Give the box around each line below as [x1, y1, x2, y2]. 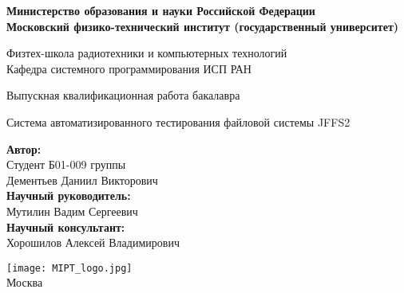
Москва [6, 274, 43, 291]
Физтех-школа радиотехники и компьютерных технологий [6, 45, 287, 61]
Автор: [6, 140, 42, 157]
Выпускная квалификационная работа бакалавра [6, 87, 240, 104]
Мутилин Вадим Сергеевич [6, 202, 138, 219]
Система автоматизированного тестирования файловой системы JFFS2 [6, 113, 351, 130]
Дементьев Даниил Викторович [6, 171, 158, 188]
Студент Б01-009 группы [6, 156, 126, 173]
